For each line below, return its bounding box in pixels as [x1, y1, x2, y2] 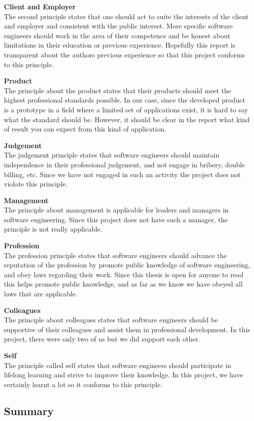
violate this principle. [4, 179, 68, 189]
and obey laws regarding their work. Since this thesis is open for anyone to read [4, 269, 244, 279]
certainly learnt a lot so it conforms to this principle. [4, 379, 162, 389]
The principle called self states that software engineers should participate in [4, 360, 231, 370]
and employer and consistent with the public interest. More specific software [4, 21, 233, 31]
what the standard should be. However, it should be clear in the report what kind [4, 114, 250, 124]
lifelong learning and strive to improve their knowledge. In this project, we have [4, 369, 243, 380]
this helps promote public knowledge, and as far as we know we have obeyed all [4, 279, 243, 289]
